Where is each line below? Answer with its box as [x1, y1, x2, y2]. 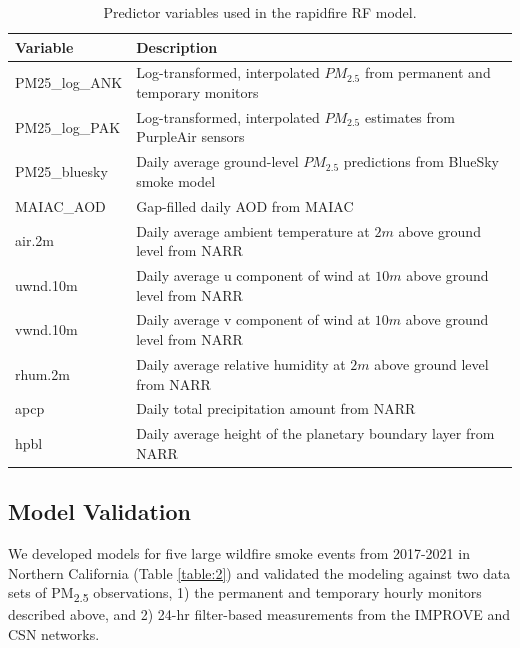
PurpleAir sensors [136, 126, 245, 147]
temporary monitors [136, 82, 259, 103]
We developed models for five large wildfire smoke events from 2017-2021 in [8, 543, 470, 564]
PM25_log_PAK [15, 116, 121, 137]
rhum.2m [15, 363, 70, 384]
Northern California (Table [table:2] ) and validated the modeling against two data [8, 562, 511, 583]
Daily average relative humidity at [136, 353, 346, 374]
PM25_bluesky [15, 161, 108, 182]
